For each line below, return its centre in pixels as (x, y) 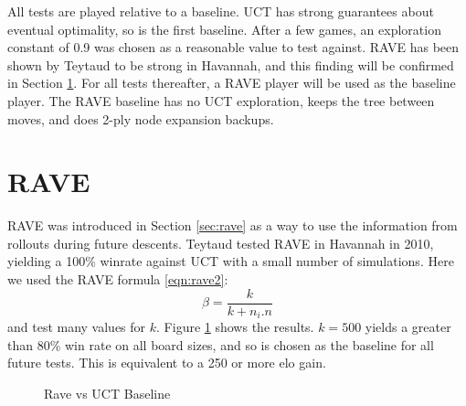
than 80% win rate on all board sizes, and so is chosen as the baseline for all (221, 344)
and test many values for (77, 327)
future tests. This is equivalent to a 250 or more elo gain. (167, 363)
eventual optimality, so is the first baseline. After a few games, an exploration (224, 29)
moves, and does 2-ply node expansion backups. (141, 118)
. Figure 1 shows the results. (235, 327)
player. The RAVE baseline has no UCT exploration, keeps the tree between (221, 100)
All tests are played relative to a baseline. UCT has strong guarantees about (221, 11)
